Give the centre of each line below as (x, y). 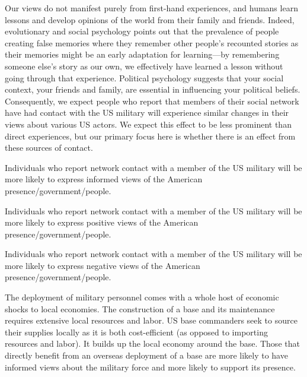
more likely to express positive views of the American (102, 222)
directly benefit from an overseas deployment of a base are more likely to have (146, 355)
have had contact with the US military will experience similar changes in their (147, 113)
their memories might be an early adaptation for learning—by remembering (142, 54)
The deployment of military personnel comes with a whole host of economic (142, 297)
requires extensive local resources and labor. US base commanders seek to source (151, 320)
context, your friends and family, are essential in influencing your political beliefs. (153, 89)
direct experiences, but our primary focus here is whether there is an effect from (150, 136)
